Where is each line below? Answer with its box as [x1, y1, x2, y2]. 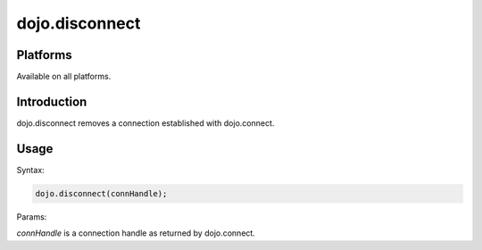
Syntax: [16, 164, 45, 175]
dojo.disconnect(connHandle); [35, 188, 168, 198]
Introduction [16, 94, 87, 109]
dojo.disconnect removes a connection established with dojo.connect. [16, 117, 275, 129]
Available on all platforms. [16, 71, 112, 82]
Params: [16, 211, 47, 222]
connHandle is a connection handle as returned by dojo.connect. [16, 228, 256, 238]
